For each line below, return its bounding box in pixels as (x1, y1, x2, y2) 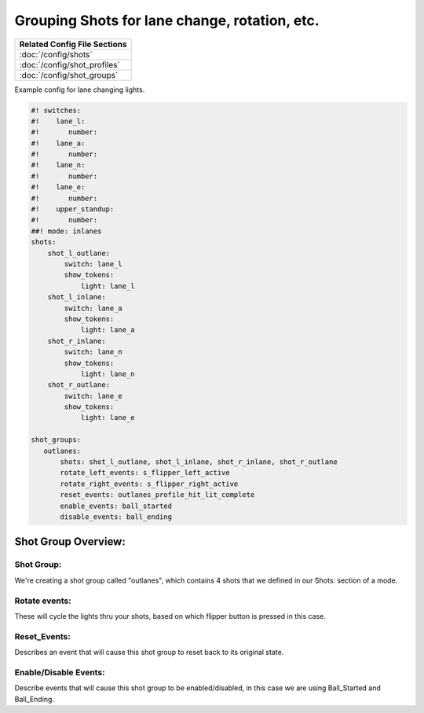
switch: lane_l (64, 260, 123, 269)
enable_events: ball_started (60, 501, 173, 510)
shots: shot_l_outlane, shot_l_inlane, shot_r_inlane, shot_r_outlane (60, 458, 338, 466)
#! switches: (31, 106, 82, 115)
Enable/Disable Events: (14, 667, 105, 678)
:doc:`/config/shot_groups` (19, 69, 119, 80)
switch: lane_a (64, 303, 123, 313)
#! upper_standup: (31, 205, 115, 214)
